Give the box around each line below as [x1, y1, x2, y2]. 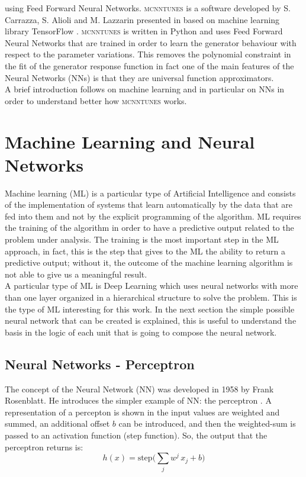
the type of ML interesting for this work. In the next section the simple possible [5, 302, 295, 315]
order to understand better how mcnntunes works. [5, 94, 187, 107]
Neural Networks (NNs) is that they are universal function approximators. [5, 71, 274, 83]
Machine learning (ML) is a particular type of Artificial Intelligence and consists [5, 186, 296, 199]
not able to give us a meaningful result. [5, 267, 147, 280]
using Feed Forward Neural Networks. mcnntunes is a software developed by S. [5, 2, 291, 14]
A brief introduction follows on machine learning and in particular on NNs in [5, 83, 285, 95]
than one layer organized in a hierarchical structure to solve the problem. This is [5, 291, 297, 303]
